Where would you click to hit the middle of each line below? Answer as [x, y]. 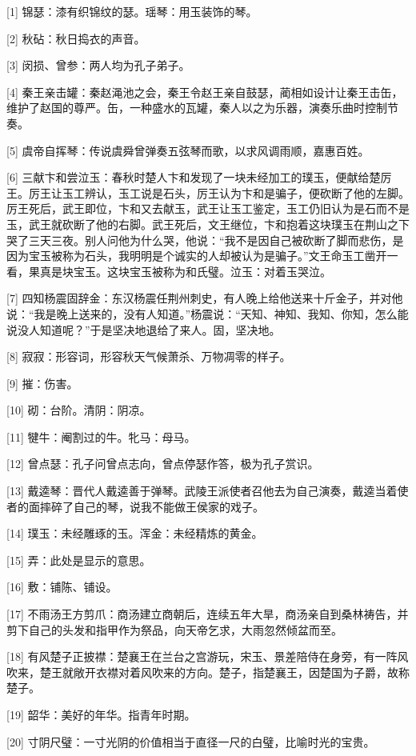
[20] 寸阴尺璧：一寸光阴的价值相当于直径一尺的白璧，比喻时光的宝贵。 [191, 741]
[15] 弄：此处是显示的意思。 [79, 560]
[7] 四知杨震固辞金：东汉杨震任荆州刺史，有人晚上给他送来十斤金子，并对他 [205, 298]
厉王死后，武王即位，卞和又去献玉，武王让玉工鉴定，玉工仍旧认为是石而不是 [208, 208]
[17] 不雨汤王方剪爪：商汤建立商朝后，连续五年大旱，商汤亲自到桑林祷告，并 [208, 614]
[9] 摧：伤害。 [42, 383]
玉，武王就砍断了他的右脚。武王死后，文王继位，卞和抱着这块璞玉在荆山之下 [208, 224]
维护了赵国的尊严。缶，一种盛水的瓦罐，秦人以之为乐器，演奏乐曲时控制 [197, 108]
